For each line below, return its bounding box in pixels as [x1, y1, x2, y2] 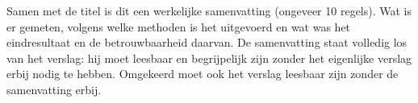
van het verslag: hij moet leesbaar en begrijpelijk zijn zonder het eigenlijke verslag [6, 49, 412, 66]
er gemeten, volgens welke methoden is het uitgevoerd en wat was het [6, 18, 351, 35]
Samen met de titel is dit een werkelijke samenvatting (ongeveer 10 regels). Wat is [6, 2, 412, 19]
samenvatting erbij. [6, 80, 102, 97]
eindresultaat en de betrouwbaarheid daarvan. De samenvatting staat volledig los [6, 34, 408, 51]
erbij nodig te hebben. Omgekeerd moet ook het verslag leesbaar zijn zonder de [6, 65, 399, 82]
